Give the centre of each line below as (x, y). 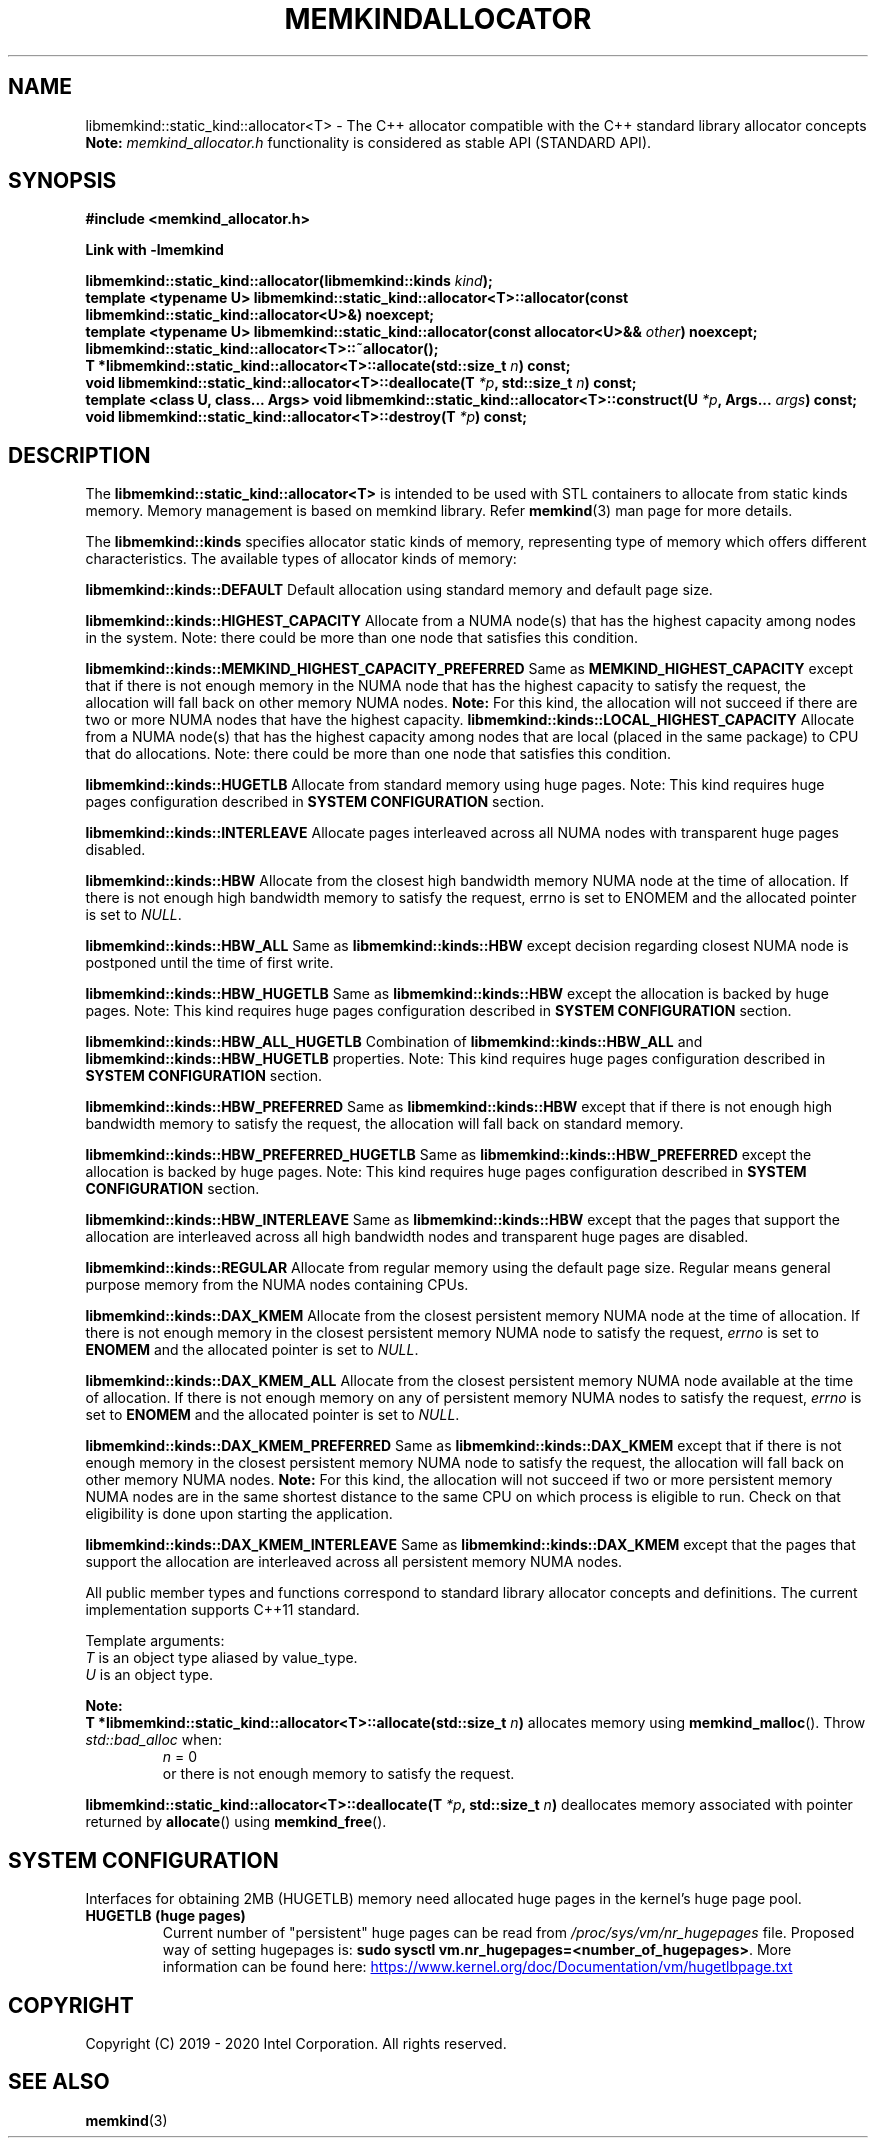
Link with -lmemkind (154, 250)
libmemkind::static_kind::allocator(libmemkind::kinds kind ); (289, 281)
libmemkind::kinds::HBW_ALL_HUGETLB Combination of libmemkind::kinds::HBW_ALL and (394, 1042)
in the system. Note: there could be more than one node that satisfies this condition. (361, 638)
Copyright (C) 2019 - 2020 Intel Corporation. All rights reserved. (296, 2043)
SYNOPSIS (62, 181)
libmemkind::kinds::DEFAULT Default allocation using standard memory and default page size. (399, 590)
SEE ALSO (59, 2082)
